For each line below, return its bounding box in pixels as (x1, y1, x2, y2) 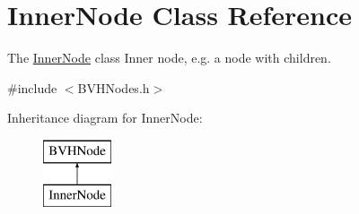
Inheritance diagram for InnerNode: (7, 108, 203, 127)
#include (7, 78, 57, 97)
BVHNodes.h (77, 78, 150, 97)
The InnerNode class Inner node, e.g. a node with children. (7, 48, 331, 67)
